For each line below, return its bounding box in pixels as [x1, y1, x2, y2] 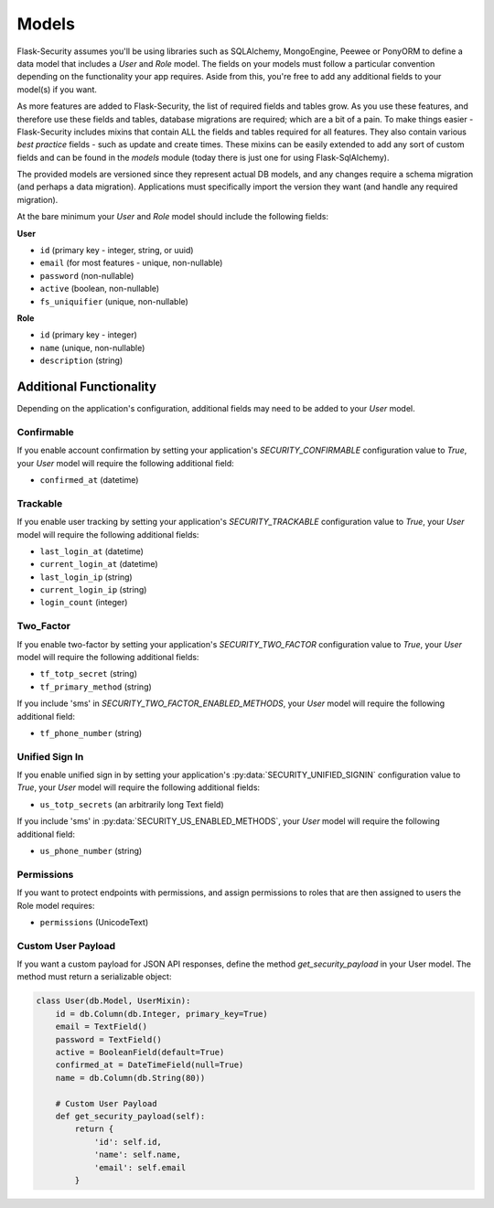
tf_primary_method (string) [39, 681, 153, 692]
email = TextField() [55, 1021, 148, 1032]
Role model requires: [16, 900, 95, 911]
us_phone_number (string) [39, 846, 143, 857]
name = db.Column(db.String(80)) [55, 1073, 206, 1083]
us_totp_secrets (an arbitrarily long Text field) [39, 798, 224, 809]
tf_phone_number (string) [39, 727, 143, 738]
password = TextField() [55, 1034, 162, 1044]
